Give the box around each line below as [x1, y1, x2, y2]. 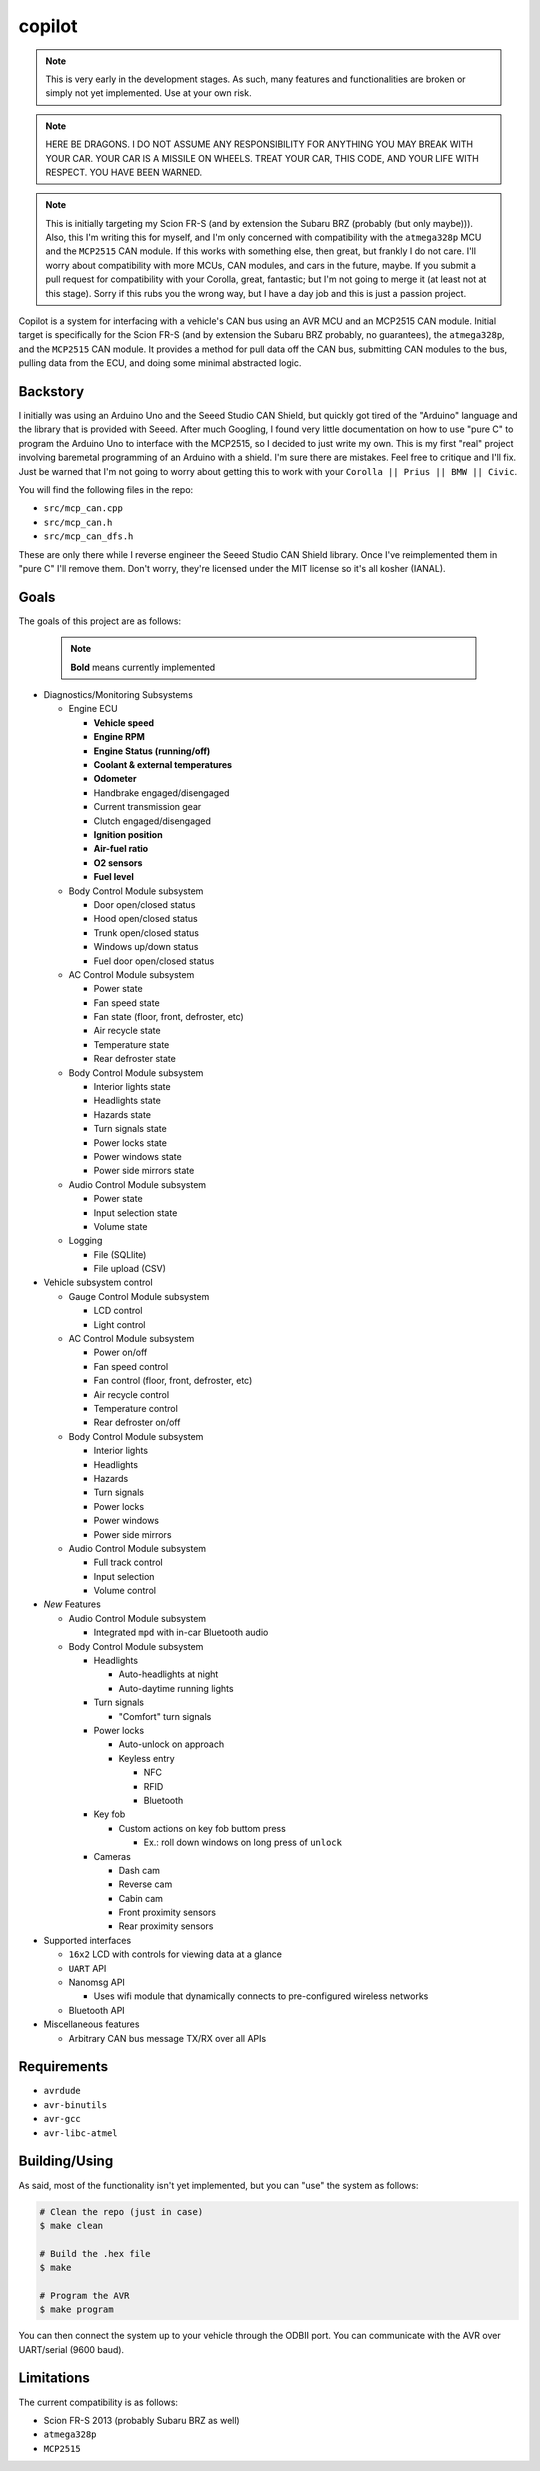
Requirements [18, 2058, 109, 2075]
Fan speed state [93, 996, 160, 1009]
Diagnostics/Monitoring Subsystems [43, 689, 194, 701]
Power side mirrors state [93, 1165, 195, 1177]
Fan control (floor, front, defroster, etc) [93, 1375, 253, 1387]
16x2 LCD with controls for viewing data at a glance [68, 1948, 282, 1960]
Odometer [93, 773, 137, 785]
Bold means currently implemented [70, 661, 216, 673]
